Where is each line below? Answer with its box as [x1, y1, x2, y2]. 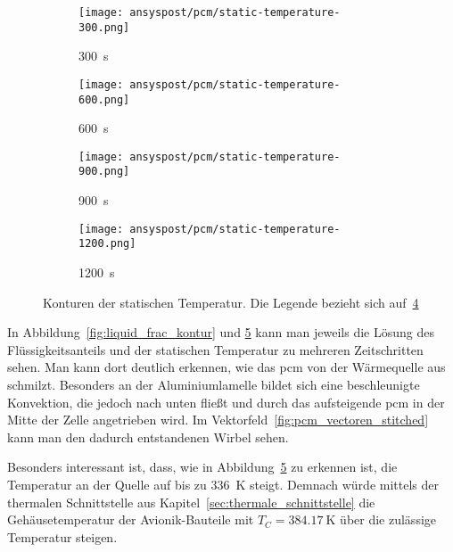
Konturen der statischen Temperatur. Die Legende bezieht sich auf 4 [43, 292, 419, 311]
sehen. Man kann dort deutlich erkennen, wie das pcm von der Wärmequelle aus [7, 358, 446, 376]
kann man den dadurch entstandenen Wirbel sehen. [7, 427, 289, 446]
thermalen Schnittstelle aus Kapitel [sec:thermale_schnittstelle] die [7, 492, 375, 511]
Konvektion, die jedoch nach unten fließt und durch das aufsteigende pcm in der [7, 392, 445, 411]
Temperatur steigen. [7, 527, 118, 546]
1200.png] [78, 237, 136, 251]
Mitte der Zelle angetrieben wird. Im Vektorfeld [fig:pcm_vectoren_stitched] [7, 410, 429, 429]
